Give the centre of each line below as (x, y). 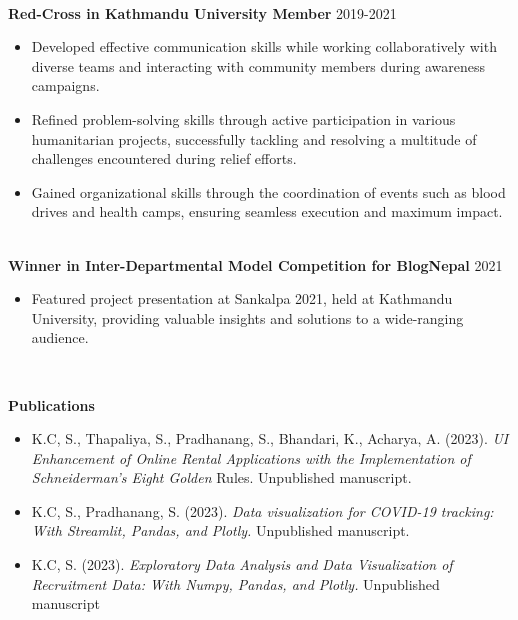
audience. (60, 337)
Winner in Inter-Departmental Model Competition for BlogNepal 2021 (255, 264)
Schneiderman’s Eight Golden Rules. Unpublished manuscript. (221, 477)
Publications (51, 404)
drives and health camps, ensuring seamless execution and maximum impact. (267, 211)
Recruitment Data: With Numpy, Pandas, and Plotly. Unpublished (235, 583)
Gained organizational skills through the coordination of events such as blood (268, 191)
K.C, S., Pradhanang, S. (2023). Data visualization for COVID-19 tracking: (262, 510)
